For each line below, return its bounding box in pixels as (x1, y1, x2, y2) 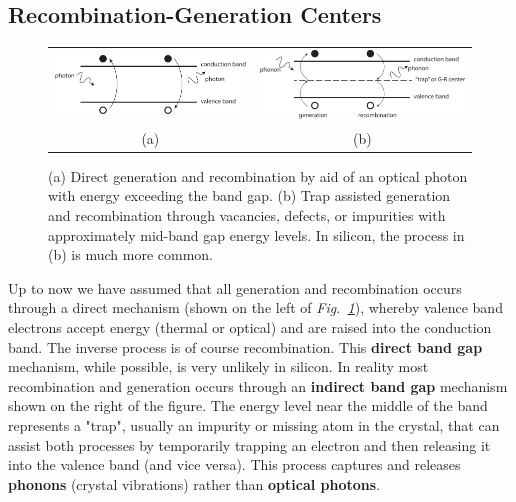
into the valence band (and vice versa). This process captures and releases (8, 454, 461, 475)
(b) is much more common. (48, 244, 213, 265)
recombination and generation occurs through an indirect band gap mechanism (8, 375, 508, 396)
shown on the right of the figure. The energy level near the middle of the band (8, 395, 488, 416)
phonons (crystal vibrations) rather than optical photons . (8, 473, 381, 494)
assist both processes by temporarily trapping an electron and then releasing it (8, 434, 491, 455)
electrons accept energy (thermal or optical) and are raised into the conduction (8, 316, 492, 337)
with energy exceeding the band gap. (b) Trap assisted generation (48, 185, 451, 206)
